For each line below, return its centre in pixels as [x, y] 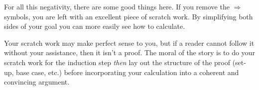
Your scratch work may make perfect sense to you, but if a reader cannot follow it [129, 43]
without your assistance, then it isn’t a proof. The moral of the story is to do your [129, 52]
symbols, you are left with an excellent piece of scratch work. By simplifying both [129, 16]
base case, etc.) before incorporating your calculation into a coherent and [128, 72]
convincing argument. [37, 82]
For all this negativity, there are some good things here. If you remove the [117, 6]
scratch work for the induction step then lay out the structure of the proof [117, 62]
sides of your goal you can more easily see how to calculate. [95, 26]
